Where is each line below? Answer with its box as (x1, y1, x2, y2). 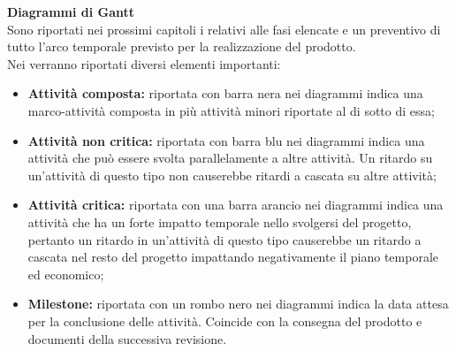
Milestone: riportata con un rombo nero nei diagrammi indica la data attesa (27, 294, 449, 313)
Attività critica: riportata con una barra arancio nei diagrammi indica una (27, 195, 444, 214)
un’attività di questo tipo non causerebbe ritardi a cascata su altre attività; (27, 165, 437, 184)
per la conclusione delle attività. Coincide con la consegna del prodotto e (27, 311, 422, 330)
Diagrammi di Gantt (7, 3, 135, 20)
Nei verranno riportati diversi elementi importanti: (7, 54, 281, 72)
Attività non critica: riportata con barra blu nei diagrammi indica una (27, 131, 425, 149)
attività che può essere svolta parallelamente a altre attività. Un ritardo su (27, 149, 433, 167)
